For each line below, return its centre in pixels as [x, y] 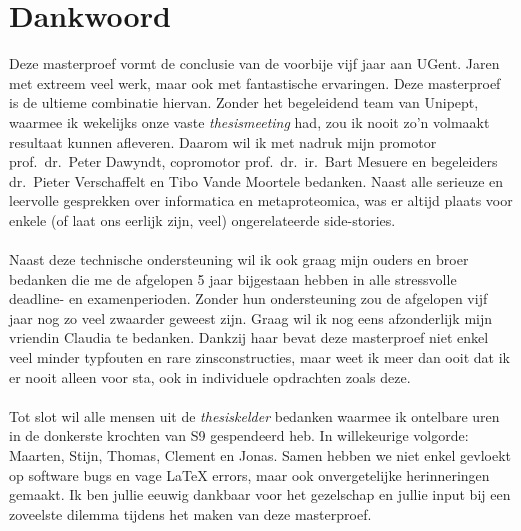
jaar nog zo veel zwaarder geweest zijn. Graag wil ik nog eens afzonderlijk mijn [251, 317]
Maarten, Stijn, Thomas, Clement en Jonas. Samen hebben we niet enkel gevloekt [260, 455]
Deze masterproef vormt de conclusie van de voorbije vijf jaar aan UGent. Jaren [254, 63]
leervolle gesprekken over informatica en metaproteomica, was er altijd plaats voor [261, 200]
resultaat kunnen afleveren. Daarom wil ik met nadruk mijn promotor [223, 141]
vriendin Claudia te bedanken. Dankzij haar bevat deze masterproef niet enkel [249, 337]
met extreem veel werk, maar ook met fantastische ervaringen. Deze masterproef [255, 82]
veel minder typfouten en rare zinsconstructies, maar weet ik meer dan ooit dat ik [259, 357]
